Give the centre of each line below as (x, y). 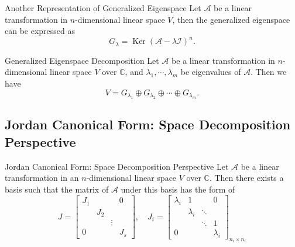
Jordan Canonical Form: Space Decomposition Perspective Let (117, 166)
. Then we (269, 72)
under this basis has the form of (178, 189)
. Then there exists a (246, 178)
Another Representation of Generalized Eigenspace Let (103, 8)
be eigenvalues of (211, 72)
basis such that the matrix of (57, 189)
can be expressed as (40, 31)
